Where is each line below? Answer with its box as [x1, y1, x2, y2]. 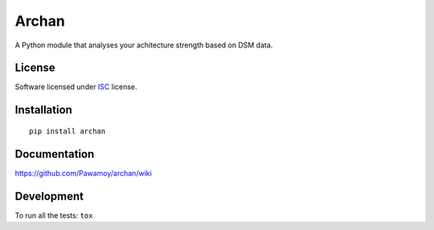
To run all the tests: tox [14, 210, 93, 220]
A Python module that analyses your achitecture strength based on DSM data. [14, 40, 273, 50]
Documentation [14, 147, 95, 161]
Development [14, 189, 84, 203]
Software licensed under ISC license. [14, 82, 137, 92]
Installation [14, 103, 72, 117]
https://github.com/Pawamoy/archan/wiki [14, 168, 152, 178]
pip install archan [29, 126, 106, 136]
